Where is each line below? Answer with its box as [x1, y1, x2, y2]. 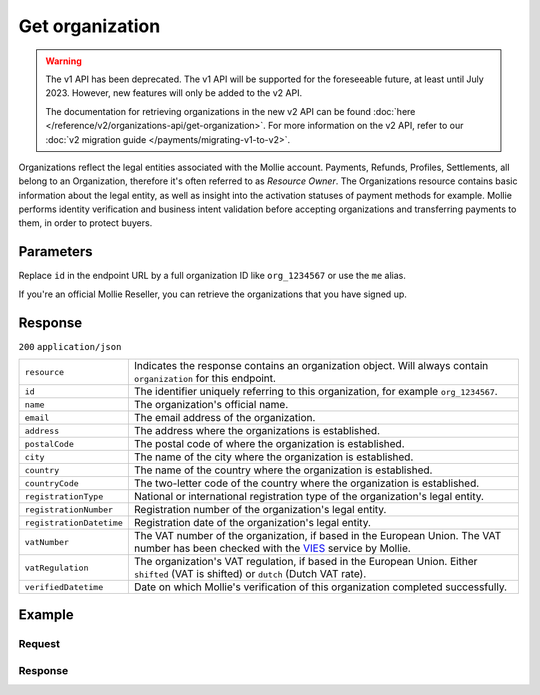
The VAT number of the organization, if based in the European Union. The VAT [133, 529, 502, 543]
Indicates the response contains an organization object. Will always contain [133, 359, 489, 373]
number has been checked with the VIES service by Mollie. [133, 541, 412, 555]
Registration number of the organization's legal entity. [133, 503, 387, 517]
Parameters [18, 243, 93, 260]
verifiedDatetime [24, 581, 104, 592]
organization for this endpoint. [133, 371, 277, 385]
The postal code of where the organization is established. [133, 437, 405, 451]
